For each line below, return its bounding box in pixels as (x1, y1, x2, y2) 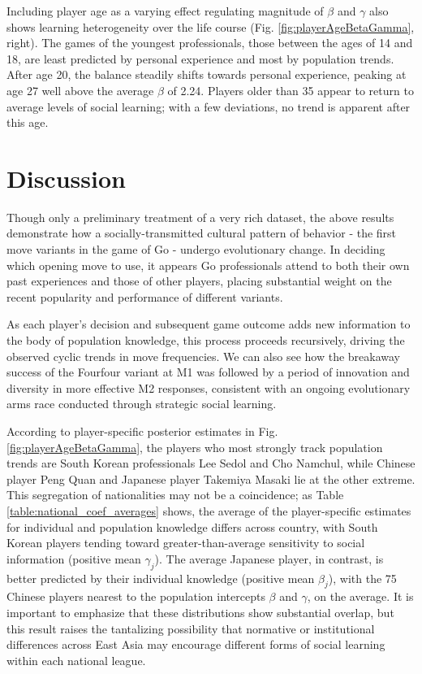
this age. (6, 114, 49, 131)
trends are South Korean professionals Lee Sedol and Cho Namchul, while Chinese (6, 454, 416, 472)
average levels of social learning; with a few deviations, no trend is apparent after (6, 98, 411, 115)
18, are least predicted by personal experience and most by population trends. (6, 50, 394, 67)
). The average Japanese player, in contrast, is (154, 550, 384, 567)
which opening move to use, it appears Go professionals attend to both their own (6, 256, 410, 273)
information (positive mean (6, 550, 141, 567)
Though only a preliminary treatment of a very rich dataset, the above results (6, 208, 394, 225)
